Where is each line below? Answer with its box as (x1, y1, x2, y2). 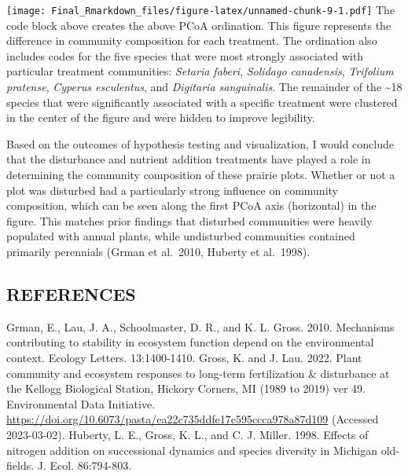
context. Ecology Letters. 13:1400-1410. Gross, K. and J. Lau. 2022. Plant (6, 349, 362, 365)
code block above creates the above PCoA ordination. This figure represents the (6, 16, 391, 33)
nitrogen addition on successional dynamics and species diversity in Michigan (6, 441, 377, 458)
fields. (6, 457, 35, 474)
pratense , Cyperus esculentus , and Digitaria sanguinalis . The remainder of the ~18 (6, 79, 402, 95)
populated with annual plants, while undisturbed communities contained (6, 228, 355, 244)
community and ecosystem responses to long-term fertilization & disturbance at (6, 364, 390, 381)
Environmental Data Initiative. (6, 395, 156, 412)
